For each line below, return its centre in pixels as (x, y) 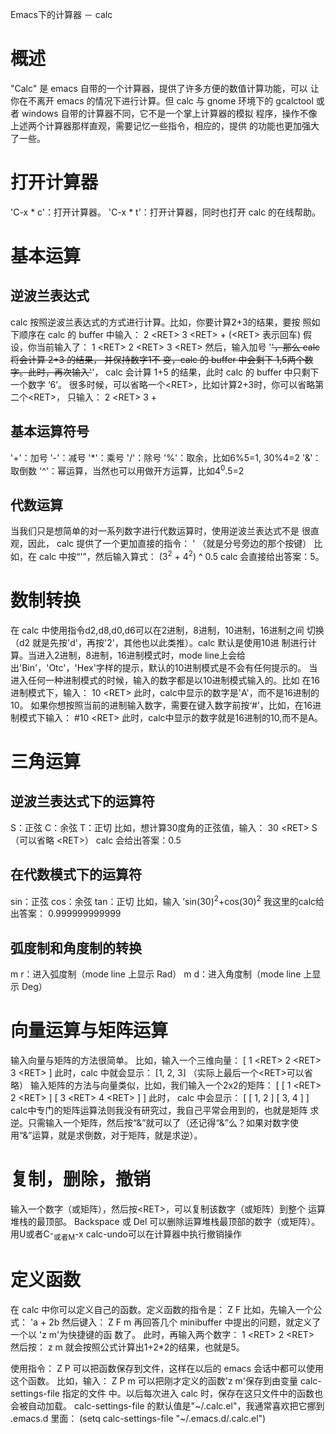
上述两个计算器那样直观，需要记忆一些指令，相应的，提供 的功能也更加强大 (165, 125)
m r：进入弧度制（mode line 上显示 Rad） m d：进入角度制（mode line (156, 974)
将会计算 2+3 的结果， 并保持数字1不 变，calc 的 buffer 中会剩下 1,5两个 (157, 359)
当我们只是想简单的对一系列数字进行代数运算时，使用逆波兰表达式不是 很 (160, 531)
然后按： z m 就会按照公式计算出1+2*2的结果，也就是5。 (127, 1347)
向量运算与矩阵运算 (89, 1030)
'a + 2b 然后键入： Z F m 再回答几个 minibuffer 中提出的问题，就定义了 (175, 1322)
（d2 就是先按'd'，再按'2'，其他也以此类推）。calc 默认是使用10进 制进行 (159, 642)
